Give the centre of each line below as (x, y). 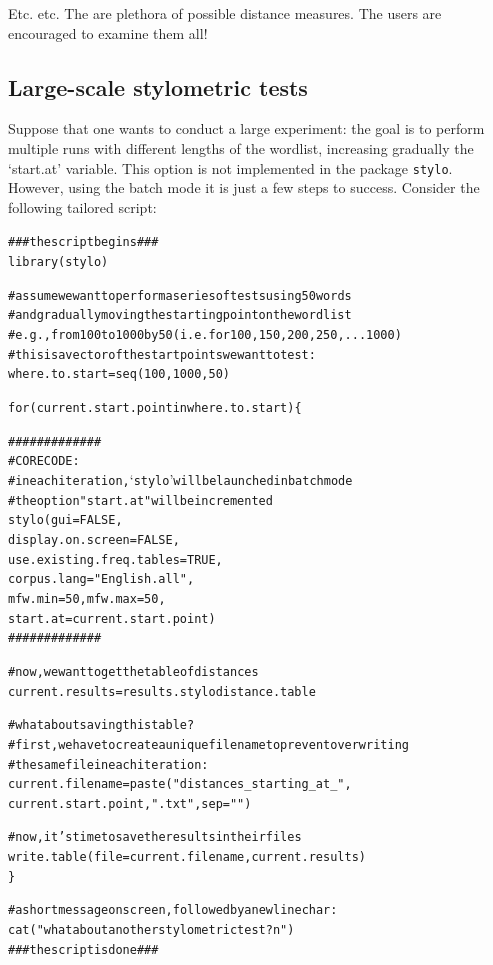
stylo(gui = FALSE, (65, 520)
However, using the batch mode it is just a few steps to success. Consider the (244, 187)
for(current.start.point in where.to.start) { (155, 408)
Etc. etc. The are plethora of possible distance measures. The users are (225, 13)
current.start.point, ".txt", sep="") (130, 803)
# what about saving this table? (101, 725)
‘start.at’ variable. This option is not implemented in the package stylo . (230, 167)
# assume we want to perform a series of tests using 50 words (180, 295)
